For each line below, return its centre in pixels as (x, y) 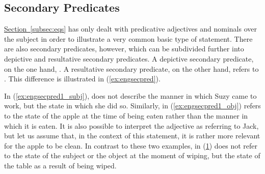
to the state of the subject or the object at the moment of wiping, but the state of (132, 155)
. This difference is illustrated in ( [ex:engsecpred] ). (82, 79)
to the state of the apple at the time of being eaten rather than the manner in (126, 115)
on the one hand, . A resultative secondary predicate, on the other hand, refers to (131, 68)
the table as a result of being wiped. (60, 165)
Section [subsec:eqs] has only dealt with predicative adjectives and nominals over (130, 29)
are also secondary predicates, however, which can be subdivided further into (124, 49)
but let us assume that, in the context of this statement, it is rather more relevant (132, 136)
